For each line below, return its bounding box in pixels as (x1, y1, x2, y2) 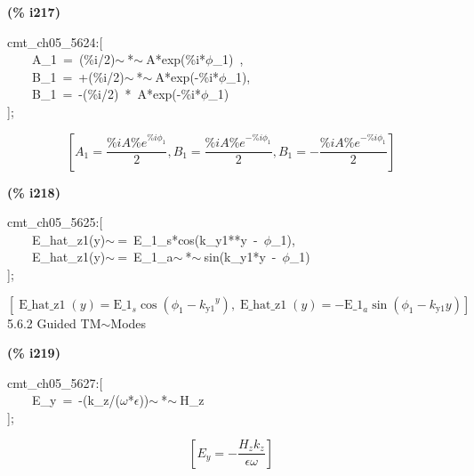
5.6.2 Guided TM (7, 313, 101, 332)
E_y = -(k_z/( (31, 391, 120, 409)
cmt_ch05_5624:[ (7, 32, 103, 51)
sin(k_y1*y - (204, 247, 277, 266)
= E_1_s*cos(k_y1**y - (117, 230, 258, 248)
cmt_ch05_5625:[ (7, 213, 103, 231)
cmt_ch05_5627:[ (7, 373, 103, 391)
